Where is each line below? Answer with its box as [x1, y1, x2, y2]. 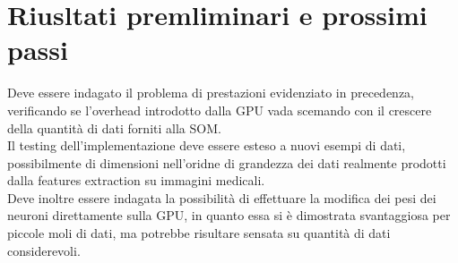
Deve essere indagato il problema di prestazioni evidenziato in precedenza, [7, 83, 415, 102]
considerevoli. [7, 241, 81, 259]
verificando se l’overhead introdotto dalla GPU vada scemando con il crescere [7, 100, 432, 119]
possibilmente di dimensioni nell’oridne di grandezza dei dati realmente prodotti [7, 153, 446, 172]
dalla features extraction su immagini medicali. [7, 171, 265, 190]
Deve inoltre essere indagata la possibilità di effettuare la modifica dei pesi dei [7, 188, 436, 207]
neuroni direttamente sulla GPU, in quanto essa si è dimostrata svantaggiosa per [7, 206, 451, 225]
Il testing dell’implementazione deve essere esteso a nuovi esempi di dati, [7, 136, 406, 155]
